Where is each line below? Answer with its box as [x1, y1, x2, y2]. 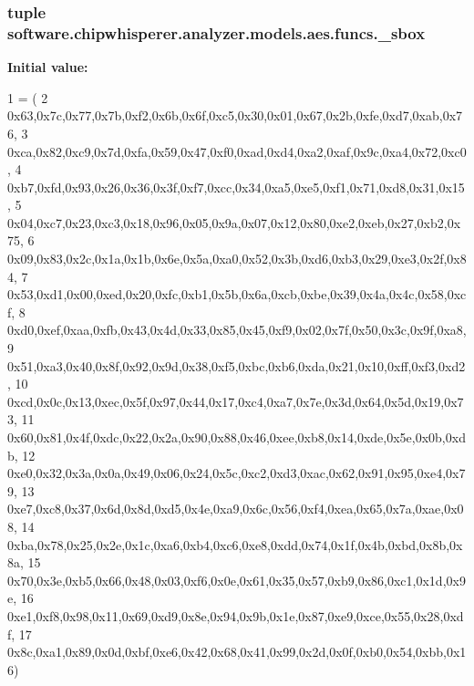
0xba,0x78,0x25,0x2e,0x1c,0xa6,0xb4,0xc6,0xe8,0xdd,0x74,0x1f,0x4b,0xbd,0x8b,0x [7, 535, 463, 554]
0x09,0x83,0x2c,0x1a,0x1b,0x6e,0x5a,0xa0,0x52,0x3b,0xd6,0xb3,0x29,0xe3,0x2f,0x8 [7, 249, 467, 268]
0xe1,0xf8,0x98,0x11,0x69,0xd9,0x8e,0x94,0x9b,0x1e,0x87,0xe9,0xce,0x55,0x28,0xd [7, 606, 464, 625]
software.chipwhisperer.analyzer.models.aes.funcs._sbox [7, 21, 426, 44]
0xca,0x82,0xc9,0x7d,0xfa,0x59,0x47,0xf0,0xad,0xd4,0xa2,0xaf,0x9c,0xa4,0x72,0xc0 [7, 141, 467, 161]
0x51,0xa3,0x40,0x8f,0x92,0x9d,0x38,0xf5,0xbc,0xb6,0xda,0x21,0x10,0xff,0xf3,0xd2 [7, 356, 466, 375]
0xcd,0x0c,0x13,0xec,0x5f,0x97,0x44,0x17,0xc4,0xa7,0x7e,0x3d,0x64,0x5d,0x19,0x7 [7, 391, 464, 411]
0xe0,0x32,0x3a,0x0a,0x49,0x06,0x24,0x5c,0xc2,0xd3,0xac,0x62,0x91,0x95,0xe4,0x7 [7, 463, 466, 483]
